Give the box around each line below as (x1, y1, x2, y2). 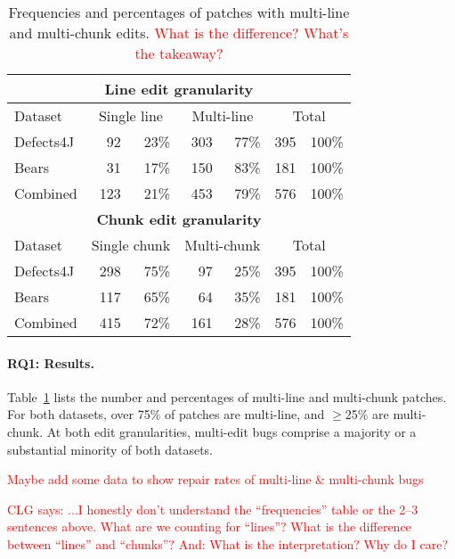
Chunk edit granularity (96, 209, 262, 229)
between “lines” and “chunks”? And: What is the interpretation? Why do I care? (7, 534, 448, 553)
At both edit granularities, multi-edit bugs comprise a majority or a (46, 422, 417, 440)
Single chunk (91, 234, 171, 255)
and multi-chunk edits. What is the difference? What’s (9, 22, 349, 43)
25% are (345, 405, 389, 423)
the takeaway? (134, 43, 223, 63)
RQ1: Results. (7, 353, 94, 372)
